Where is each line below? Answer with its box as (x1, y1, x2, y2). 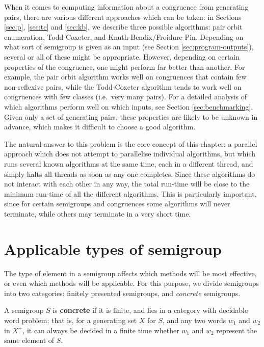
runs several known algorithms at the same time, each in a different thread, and (4, 158, 253, 169)
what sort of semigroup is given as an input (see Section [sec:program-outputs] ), (4, 41, 254, 52)
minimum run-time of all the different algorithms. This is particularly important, (4, 188, 257, 199)
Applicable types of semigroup (4, 238, 222, 259)
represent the (216, 325, 257, 335)
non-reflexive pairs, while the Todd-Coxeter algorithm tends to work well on (4, 81, 242, 92)
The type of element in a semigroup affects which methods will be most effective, (4, 268, 257, 278)
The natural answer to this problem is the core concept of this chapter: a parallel (4, 138, 257, 149)
